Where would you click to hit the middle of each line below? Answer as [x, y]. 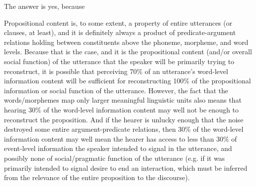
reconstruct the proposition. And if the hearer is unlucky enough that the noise [124, 119]
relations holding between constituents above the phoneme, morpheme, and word [126, 42]
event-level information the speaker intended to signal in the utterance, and [118, 148]
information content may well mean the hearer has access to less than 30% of [121, 138]
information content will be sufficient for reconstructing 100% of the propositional [128, 81]
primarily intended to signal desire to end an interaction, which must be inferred [126, 167]
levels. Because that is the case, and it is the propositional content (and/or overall [128, 52]
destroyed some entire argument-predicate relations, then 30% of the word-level [124, 129]
